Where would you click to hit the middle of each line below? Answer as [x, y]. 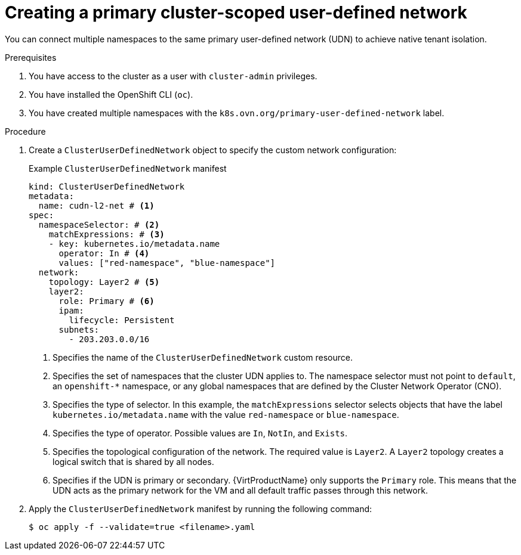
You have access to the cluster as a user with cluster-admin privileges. [173, 76]
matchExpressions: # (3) [107, 234]
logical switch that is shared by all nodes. [133, 461]
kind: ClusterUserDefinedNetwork [107, 186]
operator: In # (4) [104, 253]
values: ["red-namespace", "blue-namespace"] [167, 263]
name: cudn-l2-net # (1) [96, 205]
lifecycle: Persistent [122, 320]
